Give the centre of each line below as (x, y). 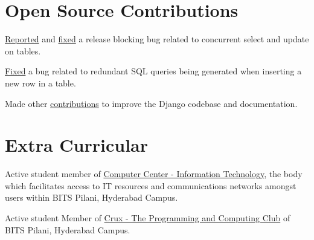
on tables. (23, 50)
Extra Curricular (77, 145)
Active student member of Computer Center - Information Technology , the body (154, 174)
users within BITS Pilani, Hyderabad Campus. (91, 197)
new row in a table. (40, 83)
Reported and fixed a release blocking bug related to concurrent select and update (157, 39)
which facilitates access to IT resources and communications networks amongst (151, 185)
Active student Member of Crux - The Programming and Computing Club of (148, 218)
